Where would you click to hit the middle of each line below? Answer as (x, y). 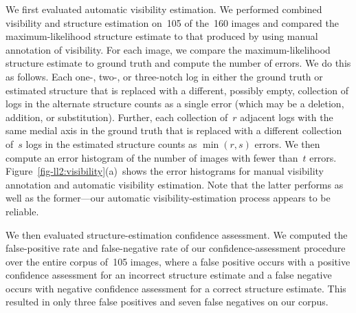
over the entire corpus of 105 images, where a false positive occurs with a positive (178, 261)
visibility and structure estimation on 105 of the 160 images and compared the (172, 22)
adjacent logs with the (287, 117)
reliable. (22, 211)
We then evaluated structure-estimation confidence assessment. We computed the (177, 234)
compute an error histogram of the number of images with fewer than (152, 157)
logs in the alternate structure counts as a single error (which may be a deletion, (175, 104)
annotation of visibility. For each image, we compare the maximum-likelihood (168, 49)
